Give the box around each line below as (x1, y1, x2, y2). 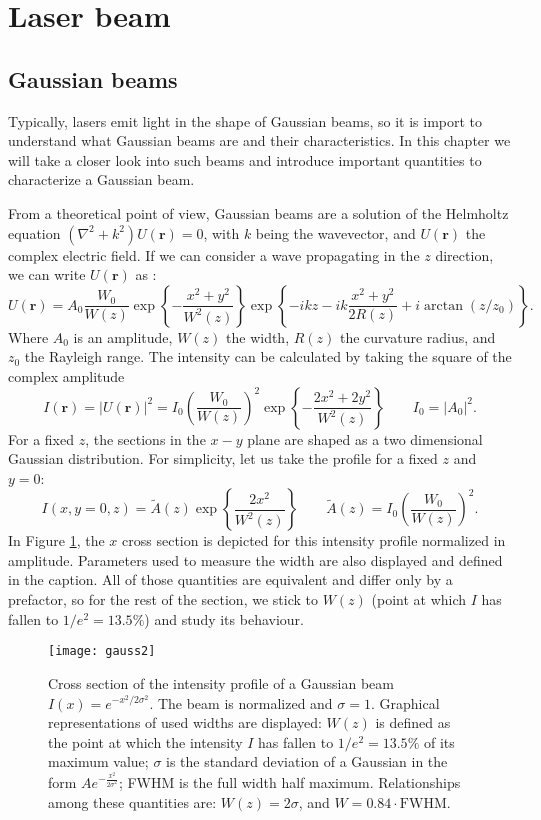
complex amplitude (8, 365, 125, 386)
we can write (8, 264, 86, 285)
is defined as (375, 712, 451, 733)
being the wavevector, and (255, 222, 416, 243)
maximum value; (48, 751, 149, 772)
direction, (435, 244, 494, 265)
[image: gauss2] (48, 644, 156, 659)
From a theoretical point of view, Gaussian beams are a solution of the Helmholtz (8, 202, 509, 223)
